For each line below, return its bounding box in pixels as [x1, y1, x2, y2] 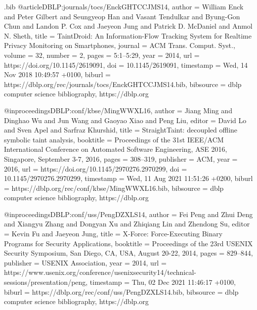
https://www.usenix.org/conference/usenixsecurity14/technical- [4, 267, 196, 277]
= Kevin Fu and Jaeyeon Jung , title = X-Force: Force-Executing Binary [4, 228, 223, 239]
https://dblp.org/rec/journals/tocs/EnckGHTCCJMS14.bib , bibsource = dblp [4, 79, 242, 89]
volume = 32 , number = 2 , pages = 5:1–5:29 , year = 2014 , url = [4, 49, 200, 60]
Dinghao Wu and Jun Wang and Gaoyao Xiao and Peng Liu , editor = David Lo [4, 115, 247, 125]
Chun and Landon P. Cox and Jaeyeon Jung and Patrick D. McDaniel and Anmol [4, 21, 253, 31]
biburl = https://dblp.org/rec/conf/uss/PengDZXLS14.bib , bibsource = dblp [4, 286, 239, 297]
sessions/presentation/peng [4, 277, 86, 287]
